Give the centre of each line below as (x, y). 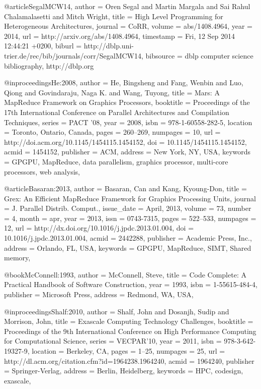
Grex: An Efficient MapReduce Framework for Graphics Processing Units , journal (130, 198)
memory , (17, 258)
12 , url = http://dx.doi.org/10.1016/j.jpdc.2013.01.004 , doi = (99, 228)
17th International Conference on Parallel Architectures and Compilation (117, 112)
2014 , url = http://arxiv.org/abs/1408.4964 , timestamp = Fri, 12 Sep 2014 (120, 36)
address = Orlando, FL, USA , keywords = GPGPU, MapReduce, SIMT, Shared (128, 247)
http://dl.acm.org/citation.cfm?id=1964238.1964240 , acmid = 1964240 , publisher (129, 360)
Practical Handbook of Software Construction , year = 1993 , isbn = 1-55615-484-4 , (131, 284)
